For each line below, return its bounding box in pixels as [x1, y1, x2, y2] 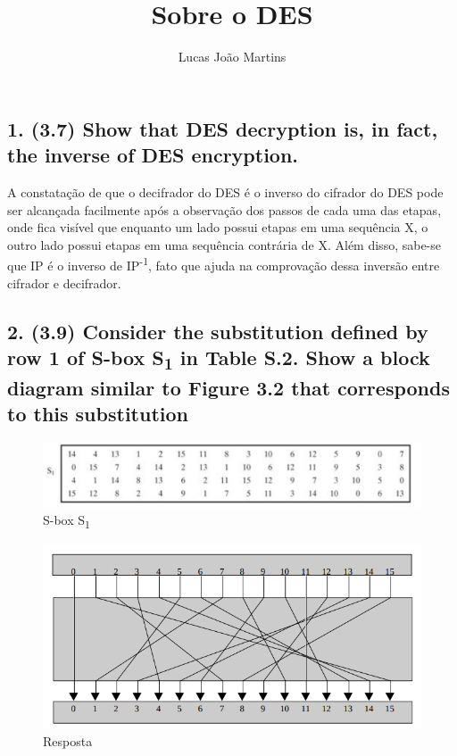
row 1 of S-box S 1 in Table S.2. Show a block [7, 343, 430, 375]
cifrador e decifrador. [7, 273, 121, 292]
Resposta [43, 731, 93, 750]
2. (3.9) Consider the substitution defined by [7, 317, 428, 345]
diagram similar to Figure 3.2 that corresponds [7, 373, 450, 401]
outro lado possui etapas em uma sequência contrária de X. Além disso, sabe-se [7, 235, 442, 253]
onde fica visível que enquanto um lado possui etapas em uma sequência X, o [7, 218, 428, 237]
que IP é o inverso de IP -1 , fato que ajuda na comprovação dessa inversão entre [7, 253, 440, 274]
